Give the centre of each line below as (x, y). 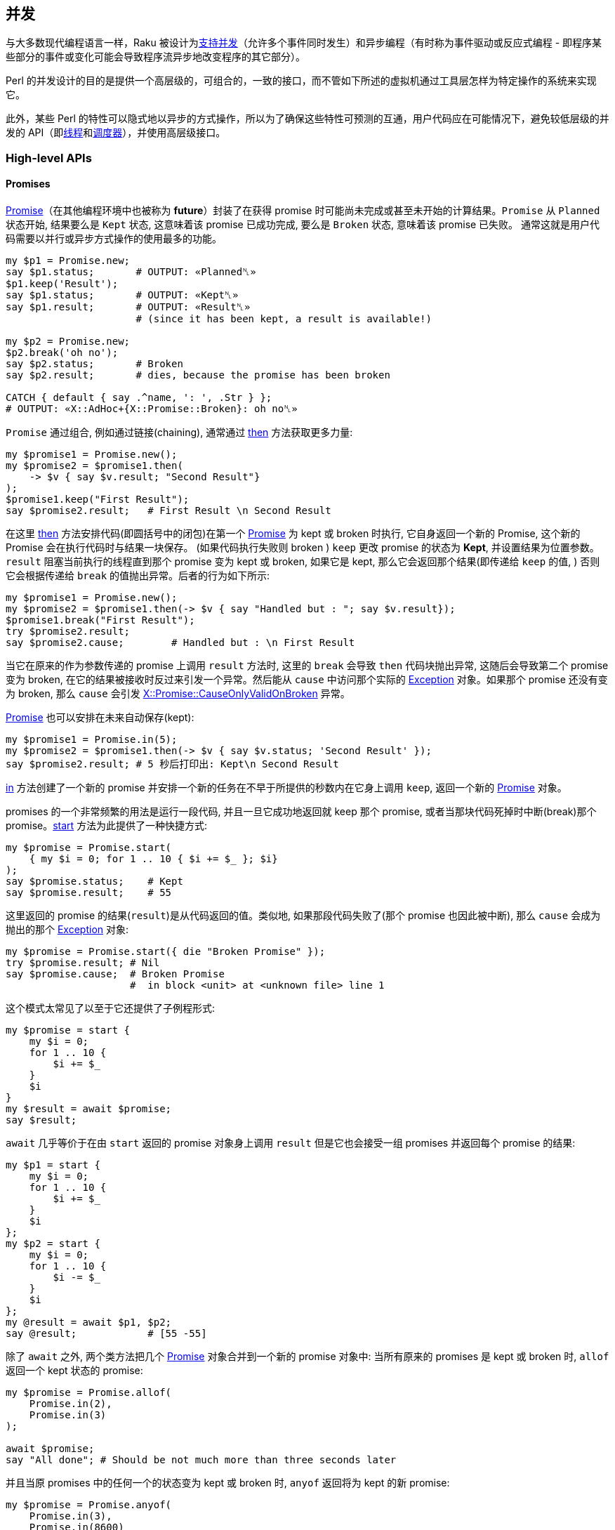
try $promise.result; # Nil (83, 963)
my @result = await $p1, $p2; (89, 1323)
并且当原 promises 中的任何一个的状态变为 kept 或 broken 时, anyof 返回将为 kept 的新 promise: (228, 1483)
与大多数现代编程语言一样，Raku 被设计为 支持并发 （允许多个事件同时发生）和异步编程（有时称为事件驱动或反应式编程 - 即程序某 (304, 43)
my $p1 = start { (53, 1165)
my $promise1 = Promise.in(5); (92, 740)
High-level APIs (49, 158)
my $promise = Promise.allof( (89, 1393)
